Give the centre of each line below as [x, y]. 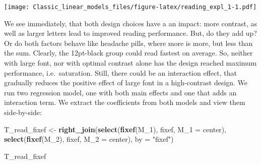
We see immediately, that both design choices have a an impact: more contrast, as [131, 23]
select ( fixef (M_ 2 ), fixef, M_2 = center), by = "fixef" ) [89, 139]
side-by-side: [23, 112]
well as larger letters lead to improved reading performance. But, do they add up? [130, 33]
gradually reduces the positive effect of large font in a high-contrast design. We [126, 83]
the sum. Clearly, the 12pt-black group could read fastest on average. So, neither [128, 53]
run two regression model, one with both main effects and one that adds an [120, 92]
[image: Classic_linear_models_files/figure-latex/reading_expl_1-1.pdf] [130, 7]
